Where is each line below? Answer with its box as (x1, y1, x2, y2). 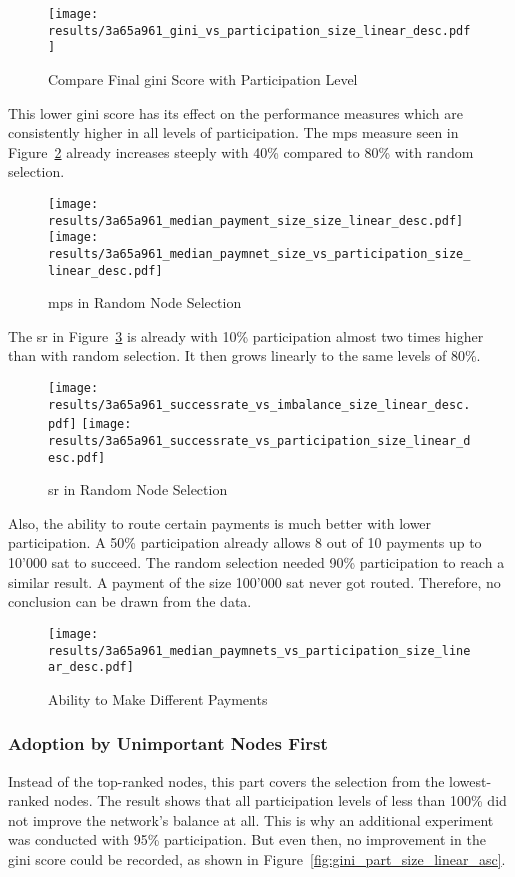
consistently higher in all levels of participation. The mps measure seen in (8, 122, 459, 143)
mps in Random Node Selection (48, 292, 242, 313)
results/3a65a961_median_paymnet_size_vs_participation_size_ (48, 246, 471, 261)
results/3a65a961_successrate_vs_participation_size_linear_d (48, 433, 471, 448)
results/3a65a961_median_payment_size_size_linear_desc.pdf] (48, 213, 464, 228)
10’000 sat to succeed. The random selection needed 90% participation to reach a (8, 552, 505, 573)
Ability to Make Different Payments (48, 688, 268, 709)
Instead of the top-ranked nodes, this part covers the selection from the (8, 770, 445, 791)
